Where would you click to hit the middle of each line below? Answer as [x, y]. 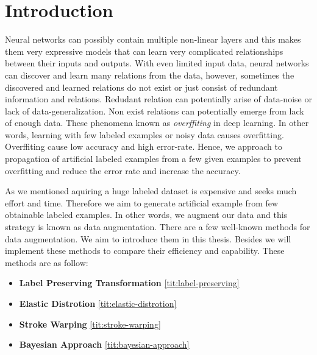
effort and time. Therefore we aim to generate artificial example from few [142, 202]
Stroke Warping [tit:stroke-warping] [90, 324]
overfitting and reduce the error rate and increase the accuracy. [123, 170]
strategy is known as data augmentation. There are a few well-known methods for [158, 227]
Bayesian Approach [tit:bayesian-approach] [104, 344]
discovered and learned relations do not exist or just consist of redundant [141, 87]
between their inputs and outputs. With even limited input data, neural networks [157, 63]
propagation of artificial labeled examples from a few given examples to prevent [153, 159]
